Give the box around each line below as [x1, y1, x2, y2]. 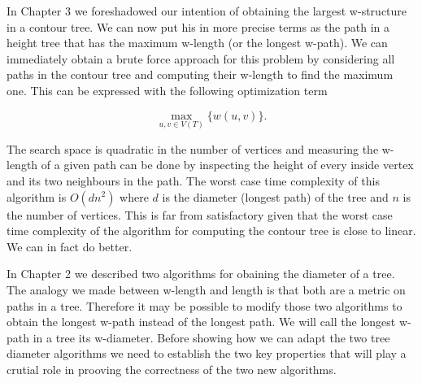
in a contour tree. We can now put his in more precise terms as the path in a [7, 18, 390, 35]
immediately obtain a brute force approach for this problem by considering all [7, 50, 395, 67]
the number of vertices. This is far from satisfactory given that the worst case [7, 206, 393, 223]
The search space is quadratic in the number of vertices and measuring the [7, 140, 379, 157]
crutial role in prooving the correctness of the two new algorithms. [7, 360, 337, 377]
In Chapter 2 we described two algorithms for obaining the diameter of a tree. [7, 265, 395, 282]
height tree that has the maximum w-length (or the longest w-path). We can [7, 34, 388, 51]
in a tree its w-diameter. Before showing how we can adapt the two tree [33, 329, 390, 346]
